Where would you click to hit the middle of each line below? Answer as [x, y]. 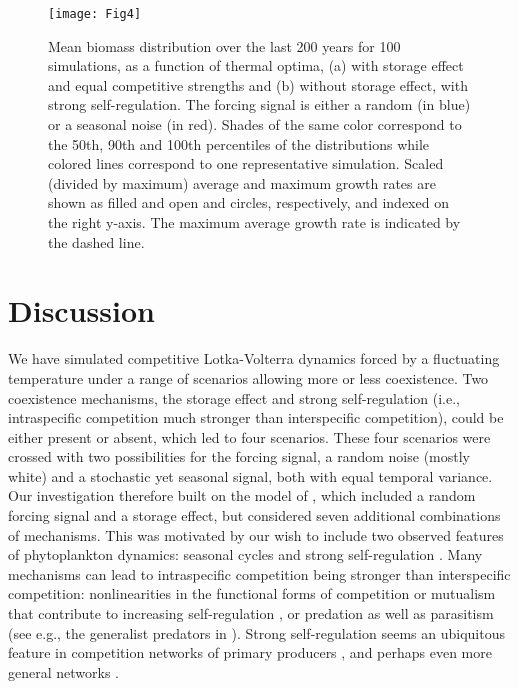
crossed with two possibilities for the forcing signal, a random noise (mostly [239, 456]
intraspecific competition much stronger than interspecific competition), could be [256, 417]
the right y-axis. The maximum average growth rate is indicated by [254, 222]
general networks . [63, 671]
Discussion [81, 310]
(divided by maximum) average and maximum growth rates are [242, 182]
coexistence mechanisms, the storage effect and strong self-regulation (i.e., [234, 397]
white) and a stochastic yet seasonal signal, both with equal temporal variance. [250, 475]
